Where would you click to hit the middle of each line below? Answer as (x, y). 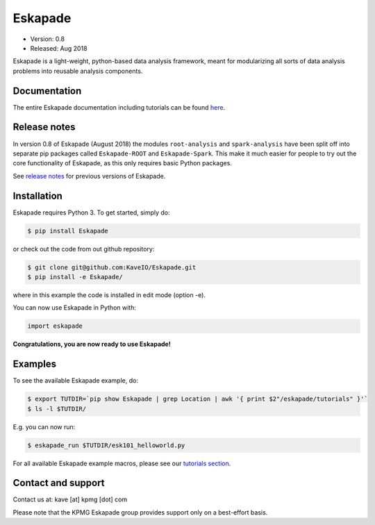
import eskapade (55, 326)
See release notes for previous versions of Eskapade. (89, 176)
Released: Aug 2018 (59, 48)
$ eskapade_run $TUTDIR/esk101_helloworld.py (106, 445)
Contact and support (59, 483)
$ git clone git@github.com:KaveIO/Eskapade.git (112, 267)
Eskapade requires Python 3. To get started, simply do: (91, 212)
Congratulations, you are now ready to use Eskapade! (92, 344)
